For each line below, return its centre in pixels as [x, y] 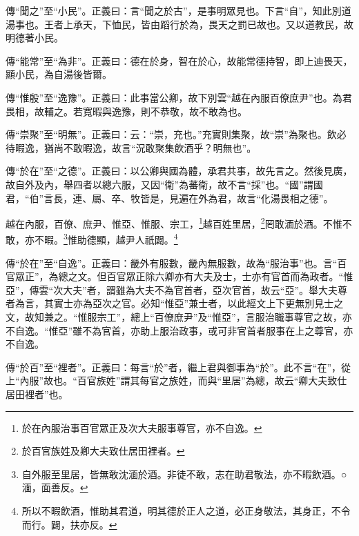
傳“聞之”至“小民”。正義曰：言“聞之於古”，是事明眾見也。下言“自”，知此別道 [178, 10]
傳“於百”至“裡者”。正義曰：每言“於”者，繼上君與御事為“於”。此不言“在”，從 [178, 367]
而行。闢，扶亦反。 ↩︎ [69, 524]
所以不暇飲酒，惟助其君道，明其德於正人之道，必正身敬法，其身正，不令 [186, 510]
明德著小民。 [35, 38]
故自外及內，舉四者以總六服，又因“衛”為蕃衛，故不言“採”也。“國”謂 [159, 184]
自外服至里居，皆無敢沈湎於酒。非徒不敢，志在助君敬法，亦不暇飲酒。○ [184, 474]
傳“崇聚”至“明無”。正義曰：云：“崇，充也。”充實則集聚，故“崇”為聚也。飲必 [176, 134]
